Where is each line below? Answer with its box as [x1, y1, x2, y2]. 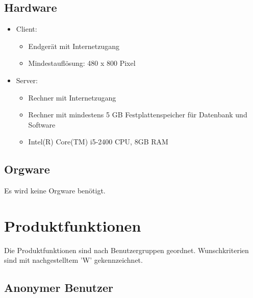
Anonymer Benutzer [4, 280, 113, 295]
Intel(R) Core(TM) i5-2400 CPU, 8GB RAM [28, 136, 168, 147]
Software [28, 119, 56, 130]
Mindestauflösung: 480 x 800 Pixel [28, 58, 136, 68]
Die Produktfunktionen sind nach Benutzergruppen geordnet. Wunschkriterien [4, 244, 249, 255]
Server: [16, 74, 38, 85]
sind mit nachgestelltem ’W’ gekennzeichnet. [4, 255, 143, 265]
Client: [16, 23, 37, 34]
